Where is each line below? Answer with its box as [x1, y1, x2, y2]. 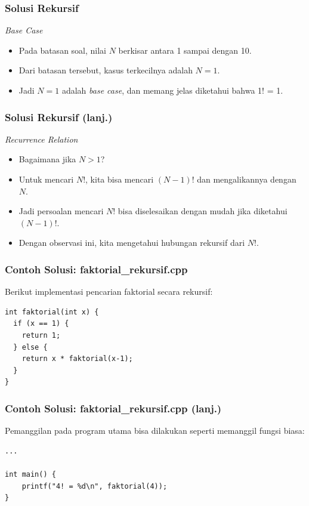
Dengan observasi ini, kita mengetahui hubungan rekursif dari [18, 236, 245, 249]
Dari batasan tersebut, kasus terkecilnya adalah [18, 64, 193, 76]
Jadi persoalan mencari [18, 205, 104, 217]
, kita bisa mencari [85, 173, 154, 185]
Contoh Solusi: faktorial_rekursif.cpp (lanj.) [5, 400, 222, 415]
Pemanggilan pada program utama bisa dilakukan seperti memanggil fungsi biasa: [5, 424, 305, 437]
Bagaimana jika [18, 153, 76, 165]
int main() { [5, 470, 56, 479]
